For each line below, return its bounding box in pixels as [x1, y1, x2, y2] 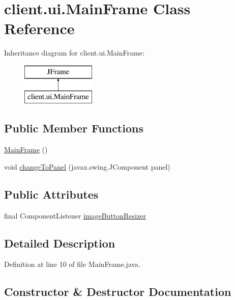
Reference [4, 18, 75, 39]
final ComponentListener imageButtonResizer [4, 210, 146, 221]
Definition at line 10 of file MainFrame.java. [4, 259, 141, 269]
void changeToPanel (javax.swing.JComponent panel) [4, 161, 170, 172]
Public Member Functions [4, 120, 143, 136]
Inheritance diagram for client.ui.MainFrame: [4, 47, 144, 58]
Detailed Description [4, 235, 115, 251]
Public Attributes [4, 186, 99, 202]
